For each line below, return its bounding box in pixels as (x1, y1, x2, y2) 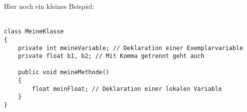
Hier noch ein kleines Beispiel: (4, 1, 94, 11)
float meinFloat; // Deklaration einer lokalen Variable (32, 85, 222, 92)
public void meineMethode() (18, 69, 110, 76)
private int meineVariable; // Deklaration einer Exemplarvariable (18, 44, 243, 52)
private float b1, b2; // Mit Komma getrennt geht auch (18, 53, 205, 60)
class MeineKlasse (4, 28, 64, 35)
